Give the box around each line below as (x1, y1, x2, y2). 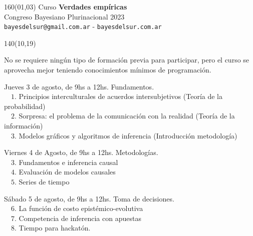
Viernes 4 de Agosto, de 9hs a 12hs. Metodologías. (4, 147, 158, 157)
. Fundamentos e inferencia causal (15, 156, 118, 167)
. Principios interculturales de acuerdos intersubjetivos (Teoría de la (15, 91, 223, 101)
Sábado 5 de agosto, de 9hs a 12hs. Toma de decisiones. (4, 193, 174, 203)
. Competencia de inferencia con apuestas (15, 212, 141, 223)
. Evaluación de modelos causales (15, 166, 116, 177)
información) (4, 120, 43, 130)
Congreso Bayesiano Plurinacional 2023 (4, 11, 125, 21)
